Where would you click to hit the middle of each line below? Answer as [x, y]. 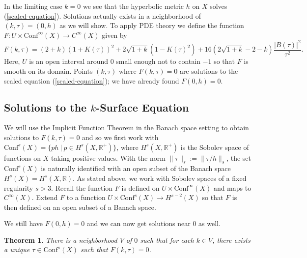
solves [219, 6]
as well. [209, 223]
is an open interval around [69, 61]
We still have [24, 223]
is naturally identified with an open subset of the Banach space [136, 168]
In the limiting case [33, 6]
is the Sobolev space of [215, 147]
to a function [86, 197]
